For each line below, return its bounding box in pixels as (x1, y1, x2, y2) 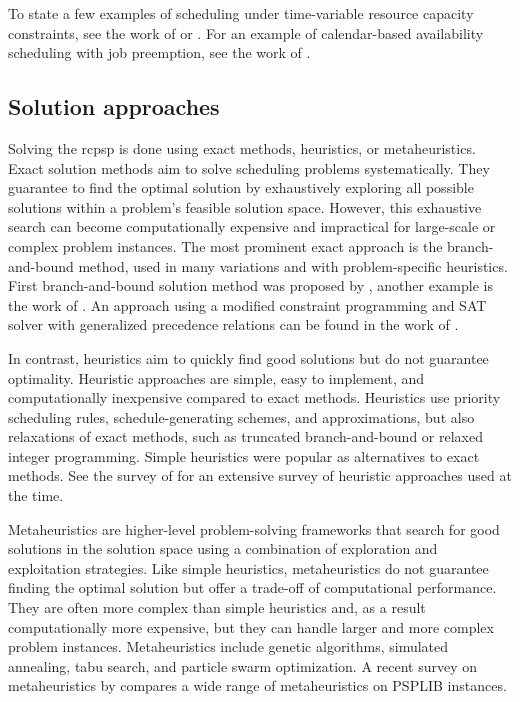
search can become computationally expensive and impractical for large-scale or (8, 216, 496, 237)
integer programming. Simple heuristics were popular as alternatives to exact (8, 445, 480, 466)
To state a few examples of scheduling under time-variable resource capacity (8, 3, 474, 23)
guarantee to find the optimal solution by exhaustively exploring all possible (8, 177, 474, 198)
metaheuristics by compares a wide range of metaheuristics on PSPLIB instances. (8, 675, 507, 696)
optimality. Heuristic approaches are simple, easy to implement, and (8, 367, 425, 388)
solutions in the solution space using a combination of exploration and (8, 538, 438, 559)
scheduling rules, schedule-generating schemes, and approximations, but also (8, 406, 475, 427)
